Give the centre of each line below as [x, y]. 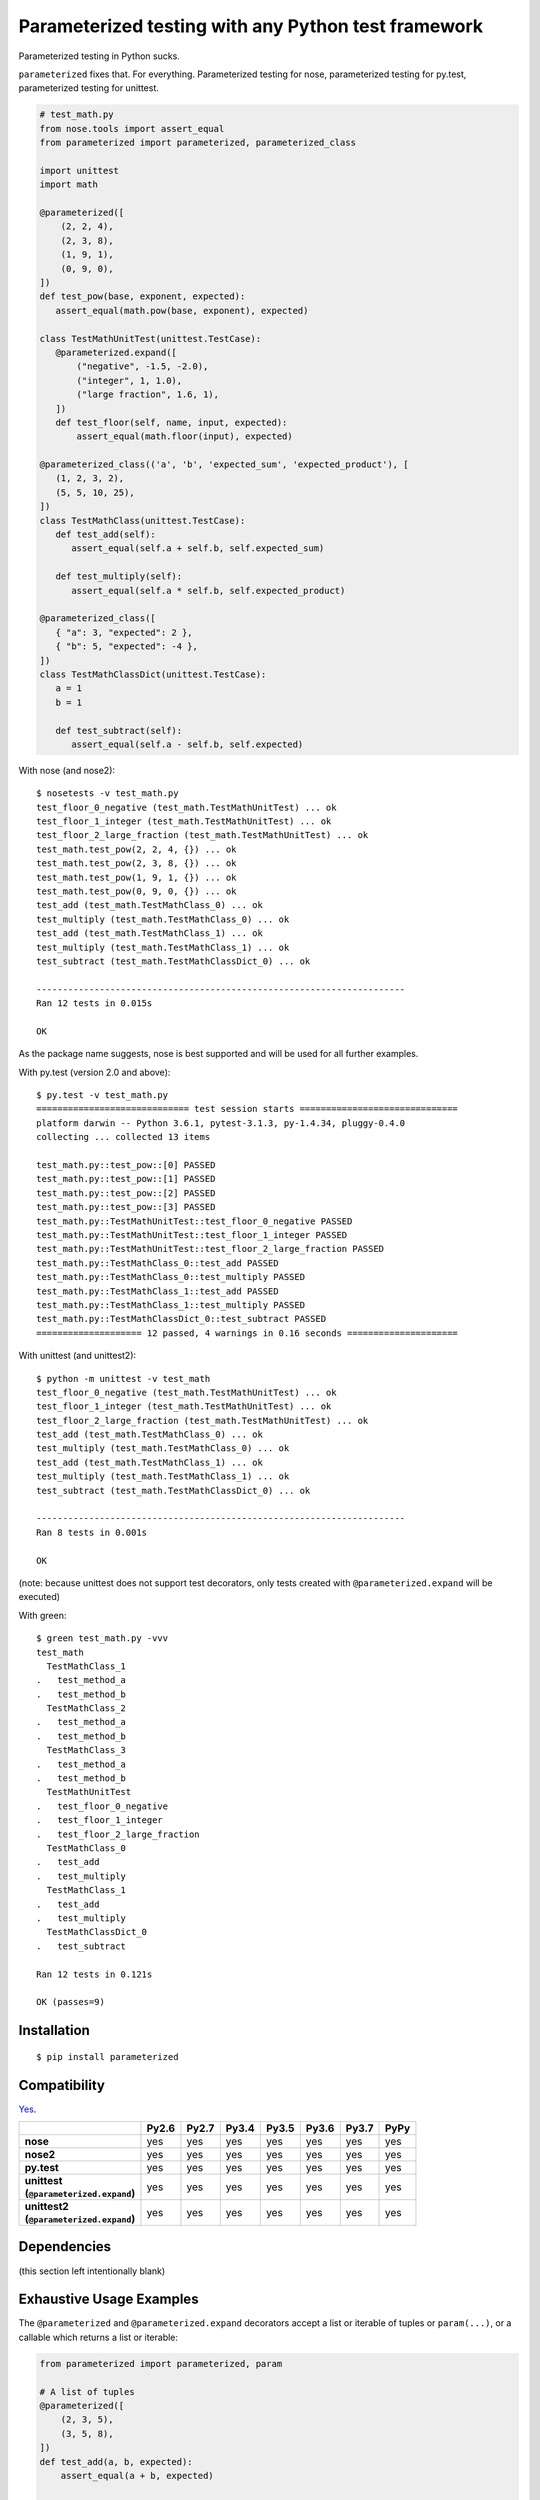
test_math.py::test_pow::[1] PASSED [126, 1179]
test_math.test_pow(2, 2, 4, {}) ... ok [136, 849]
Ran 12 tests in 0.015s [94, 1003]
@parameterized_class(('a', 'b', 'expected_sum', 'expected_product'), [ [224, 464]
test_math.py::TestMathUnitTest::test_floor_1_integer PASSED [192, 1234]
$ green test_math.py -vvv [102, 1638]
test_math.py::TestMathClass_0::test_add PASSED [157, 1263]
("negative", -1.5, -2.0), [142, 366]
